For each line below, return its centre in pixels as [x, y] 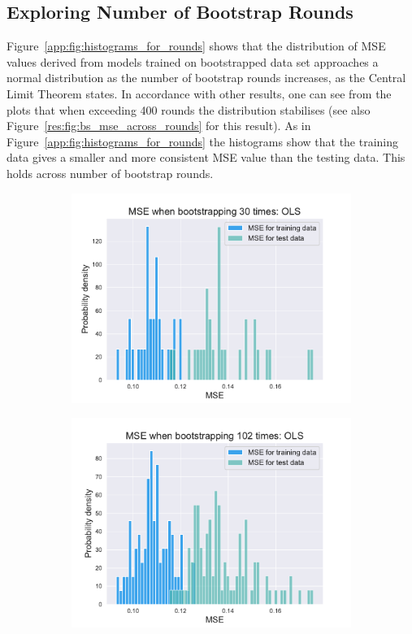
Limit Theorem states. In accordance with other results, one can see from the [199, 93]
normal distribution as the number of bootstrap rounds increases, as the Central [206, 78]
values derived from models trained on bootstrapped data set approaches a [193, 61]
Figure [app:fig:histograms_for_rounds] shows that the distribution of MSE [196, 46]
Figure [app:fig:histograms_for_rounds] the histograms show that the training [203, 141]
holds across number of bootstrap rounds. [110, 173]
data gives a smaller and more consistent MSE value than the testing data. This [206, 157]
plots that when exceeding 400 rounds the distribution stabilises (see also [189, 109]
